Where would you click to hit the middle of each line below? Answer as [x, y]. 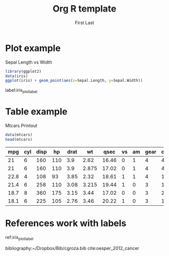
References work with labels [66, 223]
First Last [84, 23]
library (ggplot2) [23, 71]
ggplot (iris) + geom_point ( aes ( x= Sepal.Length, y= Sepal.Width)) [74, 81]
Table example [36, 112]
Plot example [33, 48]
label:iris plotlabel [21, 91]
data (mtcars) [19, 135]
